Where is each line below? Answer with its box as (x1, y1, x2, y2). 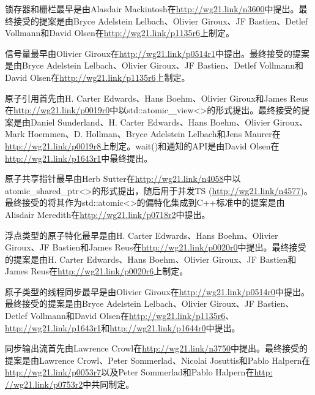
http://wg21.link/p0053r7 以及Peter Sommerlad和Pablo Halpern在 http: (5, 366, 273, 378)
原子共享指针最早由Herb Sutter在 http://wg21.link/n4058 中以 (5, 172, 241, 185)
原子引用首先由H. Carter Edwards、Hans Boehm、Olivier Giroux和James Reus (5, 91, 308, 104)
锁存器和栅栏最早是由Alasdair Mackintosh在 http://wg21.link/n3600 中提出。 (5, 2, 299, 15)
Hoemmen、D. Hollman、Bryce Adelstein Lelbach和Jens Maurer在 (28, 127, 281, 140)
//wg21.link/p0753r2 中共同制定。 (5, 378, 135, 391)
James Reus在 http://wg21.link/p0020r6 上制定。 (5, 265, 188, 277)
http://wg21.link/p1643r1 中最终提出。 (5, 151, 153, 164)
